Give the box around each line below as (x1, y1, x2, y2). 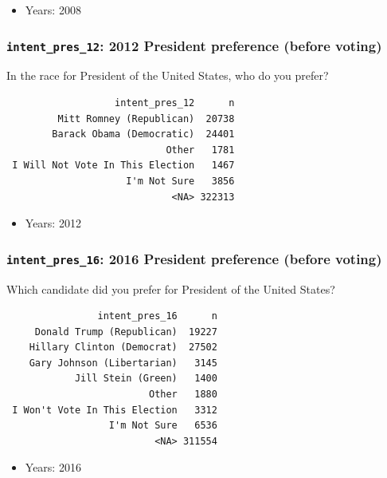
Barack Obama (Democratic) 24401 (52, 128, 235, 140)
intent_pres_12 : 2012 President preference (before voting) (6, 35, 382, 55)
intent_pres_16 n (97, 310, 217, 322)
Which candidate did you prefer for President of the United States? (6, 280, 335, 297)
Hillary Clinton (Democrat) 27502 (29, 342, 217, 354)
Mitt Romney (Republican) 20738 (57, 113, 235, 124)
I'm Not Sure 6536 (108, 420, 217, 432)
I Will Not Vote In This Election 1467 (12, 160, 235, 172)
